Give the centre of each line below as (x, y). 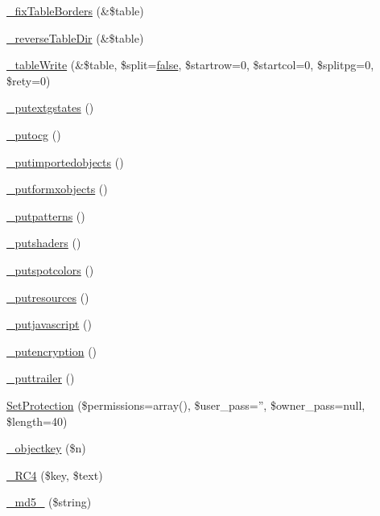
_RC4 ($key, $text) (55, 475)
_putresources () (48, 297)
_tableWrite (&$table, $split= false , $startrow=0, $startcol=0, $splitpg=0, (190, 65)
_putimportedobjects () (65, 161)
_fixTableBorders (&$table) (75, 10)
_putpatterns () (46, 215)
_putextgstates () (50, 107)
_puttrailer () (41, 378)
